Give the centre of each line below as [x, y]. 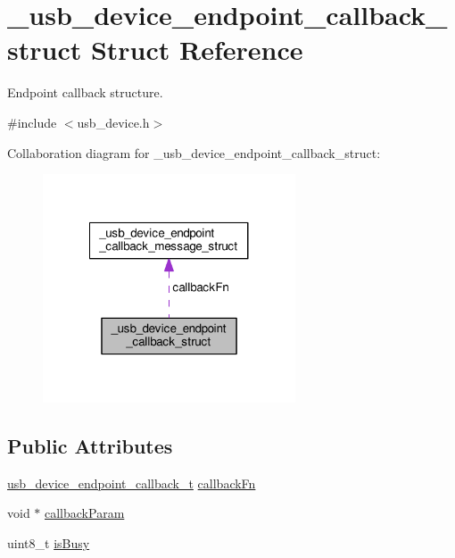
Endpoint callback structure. [85, 92]
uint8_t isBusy [49, 542]
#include [32, 122]
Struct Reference [197, 50]
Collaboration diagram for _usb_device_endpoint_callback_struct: [194, 152]
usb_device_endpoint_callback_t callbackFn [132, 483]
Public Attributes [90, 445]
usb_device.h [113, 122]
